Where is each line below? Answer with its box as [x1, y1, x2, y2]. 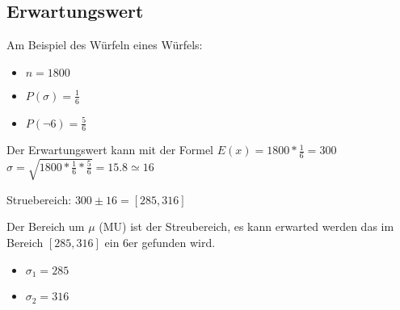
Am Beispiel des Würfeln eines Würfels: [6, 36, 203, 53]
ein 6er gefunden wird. [104, 234, 216, 251]
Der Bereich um [6, 218, 85, 235]
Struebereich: [6, 191, 72, 207]
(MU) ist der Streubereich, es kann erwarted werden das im [99, 218, 394, 235]
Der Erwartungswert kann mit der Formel [6, 141, 214, 158]
